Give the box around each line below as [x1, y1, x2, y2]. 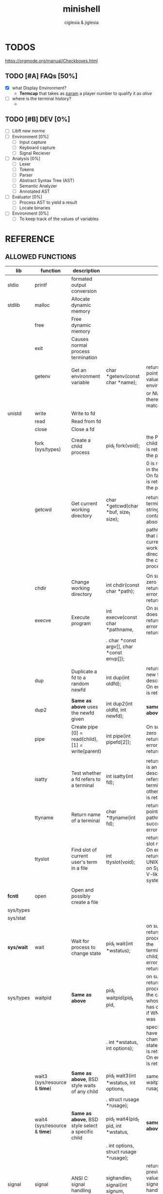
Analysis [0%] [12, 155, 40, 161]
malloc [34, 301, 50, 308]
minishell [63, 3, 100, 15]
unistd [7, 410, 22, 417]
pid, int [106, 1122, 122, 1129]
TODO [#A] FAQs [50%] [5, 72, 78, 80]
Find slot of [71, 846, 97, 853]
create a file [71, 898, 98, 905]
